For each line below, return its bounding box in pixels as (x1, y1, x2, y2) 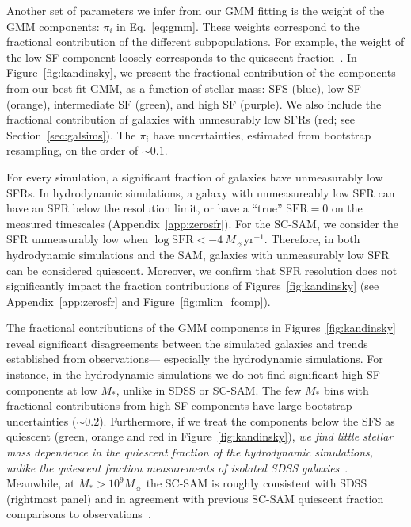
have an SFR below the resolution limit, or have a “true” (6, 200, 283, 216)
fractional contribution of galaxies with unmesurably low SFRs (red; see (6, 111, 355, 128)
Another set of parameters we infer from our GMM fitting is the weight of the (6, 2, 385, 18)
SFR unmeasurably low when (6, 231, 149, 247)
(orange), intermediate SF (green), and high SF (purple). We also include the (6, 95, 382, 112)
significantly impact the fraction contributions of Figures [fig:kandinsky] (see (6, 277, 379, 294)
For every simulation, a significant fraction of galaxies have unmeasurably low (6, 168, 383, 185)
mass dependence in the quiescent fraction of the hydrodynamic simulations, (6, 444, 374, 460)
